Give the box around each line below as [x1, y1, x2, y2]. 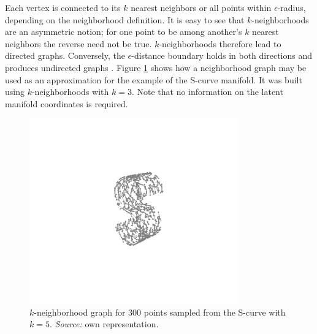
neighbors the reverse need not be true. [5, 37, 152, 50]
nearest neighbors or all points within [131, 1, 272, 13]
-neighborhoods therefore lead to [159, 37, 281, 50]
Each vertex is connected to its [5, 1, 121, 13]
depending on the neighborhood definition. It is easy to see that [5, 13, 245, 26]
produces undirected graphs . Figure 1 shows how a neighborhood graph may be [5, 61, 307, 74]
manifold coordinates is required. [5, 97, 128, 110]
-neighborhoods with [31, 85, 109, 98]
